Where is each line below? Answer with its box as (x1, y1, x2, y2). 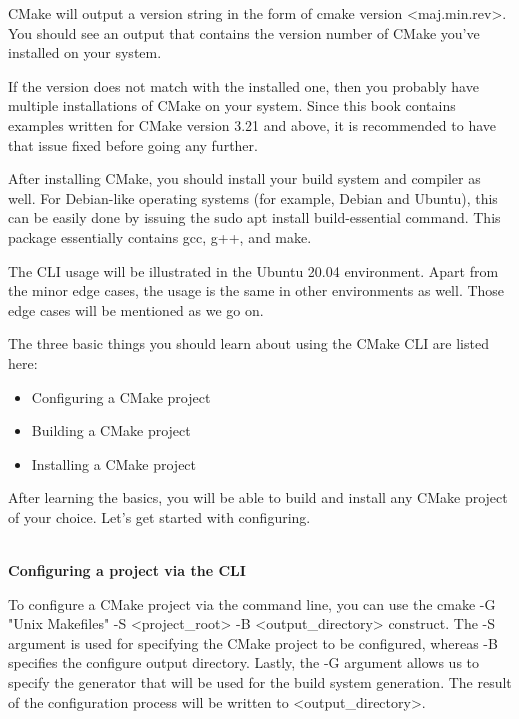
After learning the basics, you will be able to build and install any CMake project (8, 487, 508, 508)
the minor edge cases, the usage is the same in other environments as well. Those (8, 280, 505, 301)
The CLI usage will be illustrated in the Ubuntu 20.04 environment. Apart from (8, 260, 499, 281)
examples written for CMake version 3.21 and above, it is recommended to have (8, 114, 497, 135)
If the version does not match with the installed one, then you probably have (8, 75, 479, 96)
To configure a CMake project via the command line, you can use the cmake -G (8, 593, 496, 614)
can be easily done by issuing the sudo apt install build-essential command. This (8, 207, 501, 228)
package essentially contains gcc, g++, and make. (8, 226, 312, 247)
